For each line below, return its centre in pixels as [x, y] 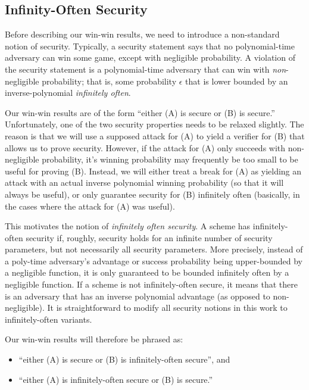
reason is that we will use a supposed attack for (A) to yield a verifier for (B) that [155, 135]
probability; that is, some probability [109, 81]
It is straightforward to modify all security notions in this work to [167, 308]
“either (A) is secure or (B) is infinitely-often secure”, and [124, 359]
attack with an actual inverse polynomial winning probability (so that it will [144, 182]
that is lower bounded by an [237, 81]
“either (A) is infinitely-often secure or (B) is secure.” [116, 379]
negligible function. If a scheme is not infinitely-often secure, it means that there [151, 284]
